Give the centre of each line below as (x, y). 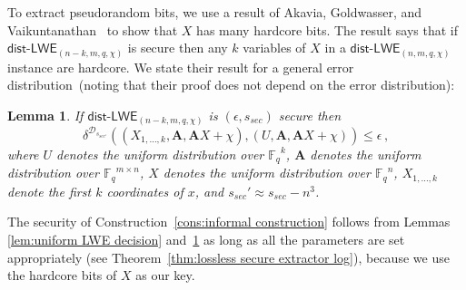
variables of (274, 48)
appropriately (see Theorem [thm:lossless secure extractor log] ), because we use (228, 257)
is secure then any (178, 48)
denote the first (50, 191)
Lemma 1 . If (45, 115)
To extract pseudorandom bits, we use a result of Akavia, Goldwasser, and (215, 12)
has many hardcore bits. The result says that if (327, 29)
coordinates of (145, 191)
